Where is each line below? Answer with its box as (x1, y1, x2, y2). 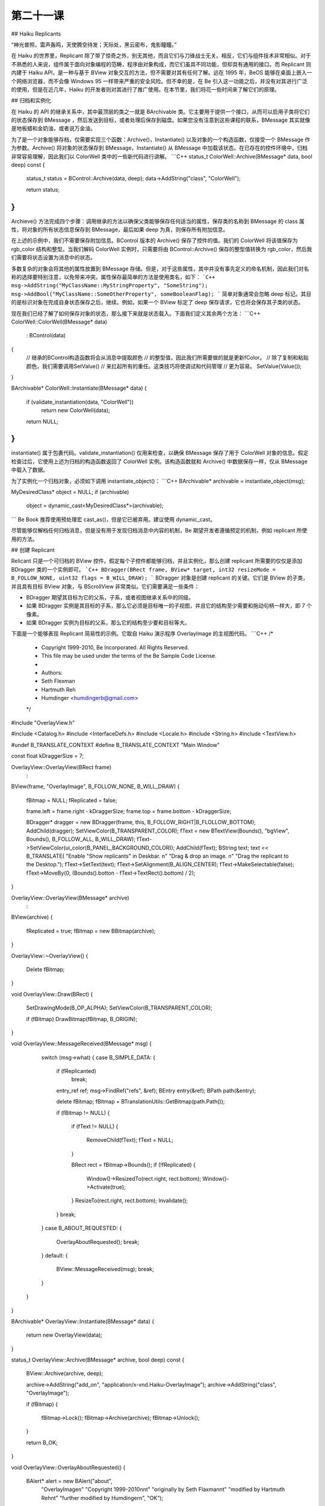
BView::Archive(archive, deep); (26, 1370, 104, 1377)
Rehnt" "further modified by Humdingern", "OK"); (41, 1494, 164, 1501)
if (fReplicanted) (56, 1067, 96, 1075)
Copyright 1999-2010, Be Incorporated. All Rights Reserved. (41, 643, 190, 651)
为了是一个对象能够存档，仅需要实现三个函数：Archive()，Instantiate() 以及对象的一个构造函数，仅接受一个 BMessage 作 (11, 136, 311, 143)
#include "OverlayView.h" (11, 719, 75, 726)
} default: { (41, 1252, 68, 1259)
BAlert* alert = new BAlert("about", (26, 1477, 113, 1484)
